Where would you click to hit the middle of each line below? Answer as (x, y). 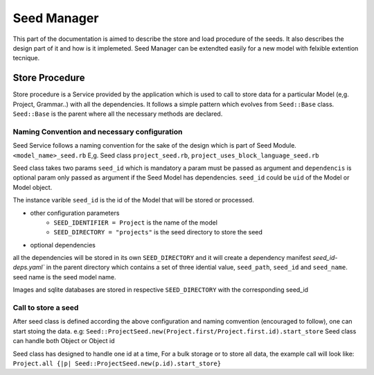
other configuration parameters (75, 213)
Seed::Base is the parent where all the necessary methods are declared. (118, 114)
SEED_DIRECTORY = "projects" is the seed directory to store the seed (158, 232)
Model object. (33, 187)
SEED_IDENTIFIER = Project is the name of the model (136, 223)
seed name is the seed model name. (64, 277)
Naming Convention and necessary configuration (98, 132)
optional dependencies (63, 245)
